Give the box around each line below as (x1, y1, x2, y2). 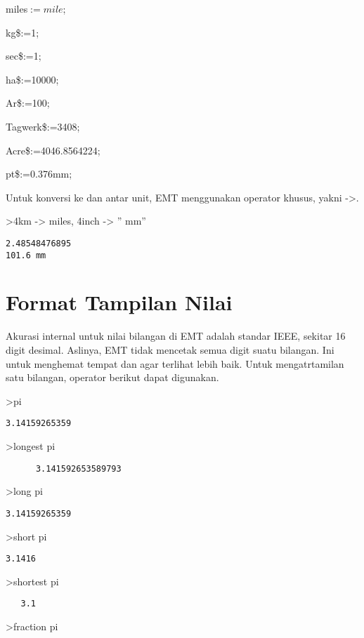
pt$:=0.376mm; (6, 166, 72, 181)
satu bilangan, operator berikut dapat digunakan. (6, 370, 219, 385)
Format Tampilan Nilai (6, 288, 233, 317)
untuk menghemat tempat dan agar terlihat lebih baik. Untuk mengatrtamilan (6, 356, 344, 371)
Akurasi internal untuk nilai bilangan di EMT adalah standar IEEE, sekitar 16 (6, 328, 346, 343)
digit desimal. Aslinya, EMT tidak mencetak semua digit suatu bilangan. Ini (6, 342, 334, 357)
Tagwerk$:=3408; (6, 119, 80, 133)
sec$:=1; (6, 48, 41, 63)
